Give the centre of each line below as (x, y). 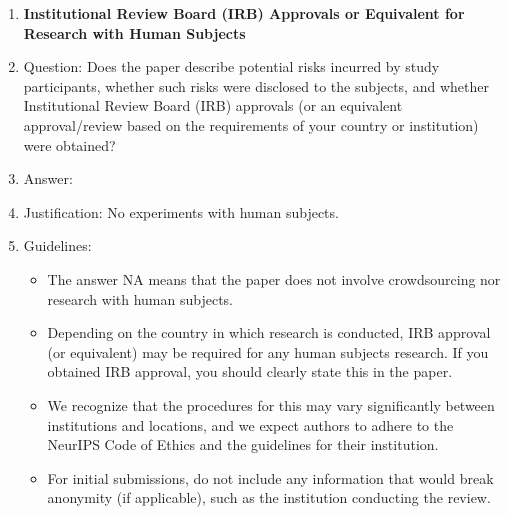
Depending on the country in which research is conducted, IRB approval (269, 332)
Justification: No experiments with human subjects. (181, 211)
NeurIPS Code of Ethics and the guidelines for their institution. (243, 444)
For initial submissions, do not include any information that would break (270, 477)
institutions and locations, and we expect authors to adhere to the (250, 424)
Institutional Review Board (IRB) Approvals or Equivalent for (244, 13)
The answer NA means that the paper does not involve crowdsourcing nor (274, 278)
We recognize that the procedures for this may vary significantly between (271, 404)
